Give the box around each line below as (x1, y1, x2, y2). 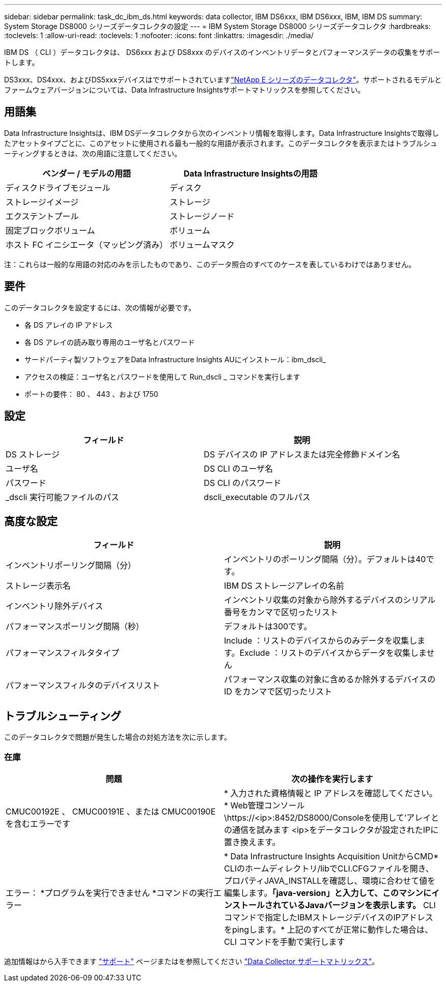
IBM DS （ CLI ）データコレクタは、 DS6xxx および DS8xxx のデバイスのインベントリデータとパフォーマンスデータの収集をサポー (4, 48, 440, 56)
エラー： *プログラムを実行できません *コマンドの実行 (6, 887, 214, 898)
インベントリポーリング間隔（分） (6, 560, 136, 571)
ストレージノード (170, 211, 235, 221)
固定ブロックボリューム (6, 225, 95, 236)
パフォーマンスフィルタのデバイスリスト (6, 680, 160, 691)
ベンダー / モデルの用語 (42, 168, 131, 179)
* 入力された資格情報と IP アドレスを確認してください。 (224, 788, 438, 798)
